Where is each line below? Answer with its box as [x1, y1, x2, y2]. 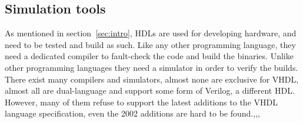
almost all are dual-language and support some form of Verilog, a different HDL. [5, 84, 295, 97]
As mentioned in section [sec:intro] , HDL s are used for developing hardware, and [5, 27, 297, 39]
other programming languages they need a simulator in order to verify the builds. [5, 61, 298, 73]
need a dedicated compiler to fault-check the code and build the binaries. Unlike [5, 50, 294, 62]
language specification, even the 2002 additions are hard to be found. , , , [5, 107, 260, 119]
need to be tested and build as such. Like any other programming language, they [5, 38, 296, 50]
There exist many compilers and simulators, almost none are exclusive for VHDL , [5, 73, 299, 85]
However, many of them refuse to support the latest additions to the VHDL [5, 95, 278, 108]
